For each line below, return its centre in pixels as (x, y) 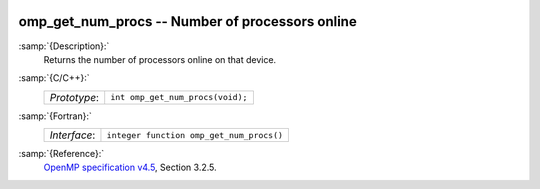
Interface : (72, 135)
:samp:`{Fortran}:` (55, 116)
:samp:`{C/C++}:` (54, 78)
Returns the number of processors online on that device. (160, 59)
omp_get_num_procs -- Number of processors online (187, 21)
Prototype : (74, 97)
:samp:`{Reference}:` (61, 154)
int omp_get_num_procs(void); (179, 97)
